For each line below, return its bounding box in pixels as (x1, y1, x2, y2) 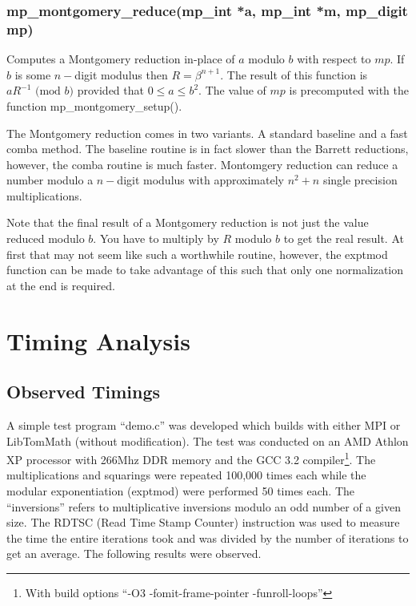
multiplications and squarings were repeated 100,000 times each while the (6, 467, 366, 483)
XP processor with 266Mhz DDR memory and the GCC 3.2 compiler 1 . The (6, 449, 376, 467)
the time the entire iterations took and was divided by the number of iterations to (6, 529, 409, 546)
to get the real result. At (283, 230, 404, 247)
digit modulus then (74, 66, 168, 83)
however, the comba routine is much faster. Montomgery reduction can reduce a (6, 156, 398, 172)
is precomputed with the (289, 82, 409, 99)
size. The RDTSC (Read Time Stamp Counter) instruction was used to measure (6, 514, 400, 531)
